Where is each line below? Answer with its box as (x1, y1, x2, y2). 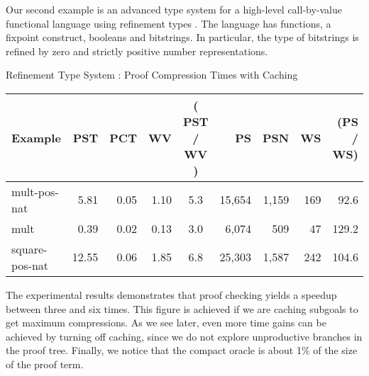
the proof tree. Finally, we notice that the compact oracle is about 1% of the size (6, 343, 358, 358)
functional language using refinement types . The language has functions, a (6, 16, 331, 30)
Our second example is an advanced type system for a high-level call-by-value (6, 2, 343, 16)
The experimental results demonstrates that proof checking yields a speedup (6, 287, 337, 302)
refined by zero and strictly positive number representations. (6, 43, 268, 58)
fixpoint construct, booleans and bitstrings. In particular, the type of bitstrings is (6, 30, 359, 45)
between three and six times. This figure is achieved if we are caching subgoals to (6, 301, 358, 316)
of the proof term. (6, 356, 84, 371)
